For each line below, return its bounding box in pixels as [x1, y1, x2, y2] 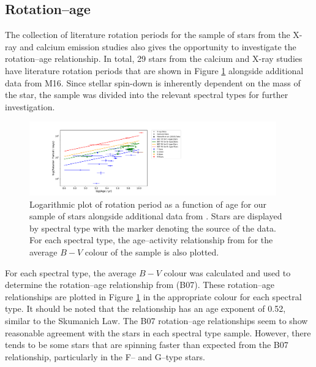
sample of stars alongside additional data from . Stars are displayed [29, 210, 282, 222]
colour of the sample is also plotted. [85, 246, 219, 259]
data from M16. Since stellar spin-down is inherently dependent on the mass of [5, 76, 301, 89]
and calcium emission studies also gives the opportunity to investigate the [20, 40, 296, 53]
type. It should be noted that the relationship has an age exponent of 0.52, [5, 302, 286, 315]
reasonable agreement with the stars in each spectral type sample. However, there [5, 326, 311, 339]
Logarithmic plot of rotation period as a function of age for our [29, 197, 267, 210]
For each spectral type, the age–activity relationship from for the [29, 233, 273, 246]
